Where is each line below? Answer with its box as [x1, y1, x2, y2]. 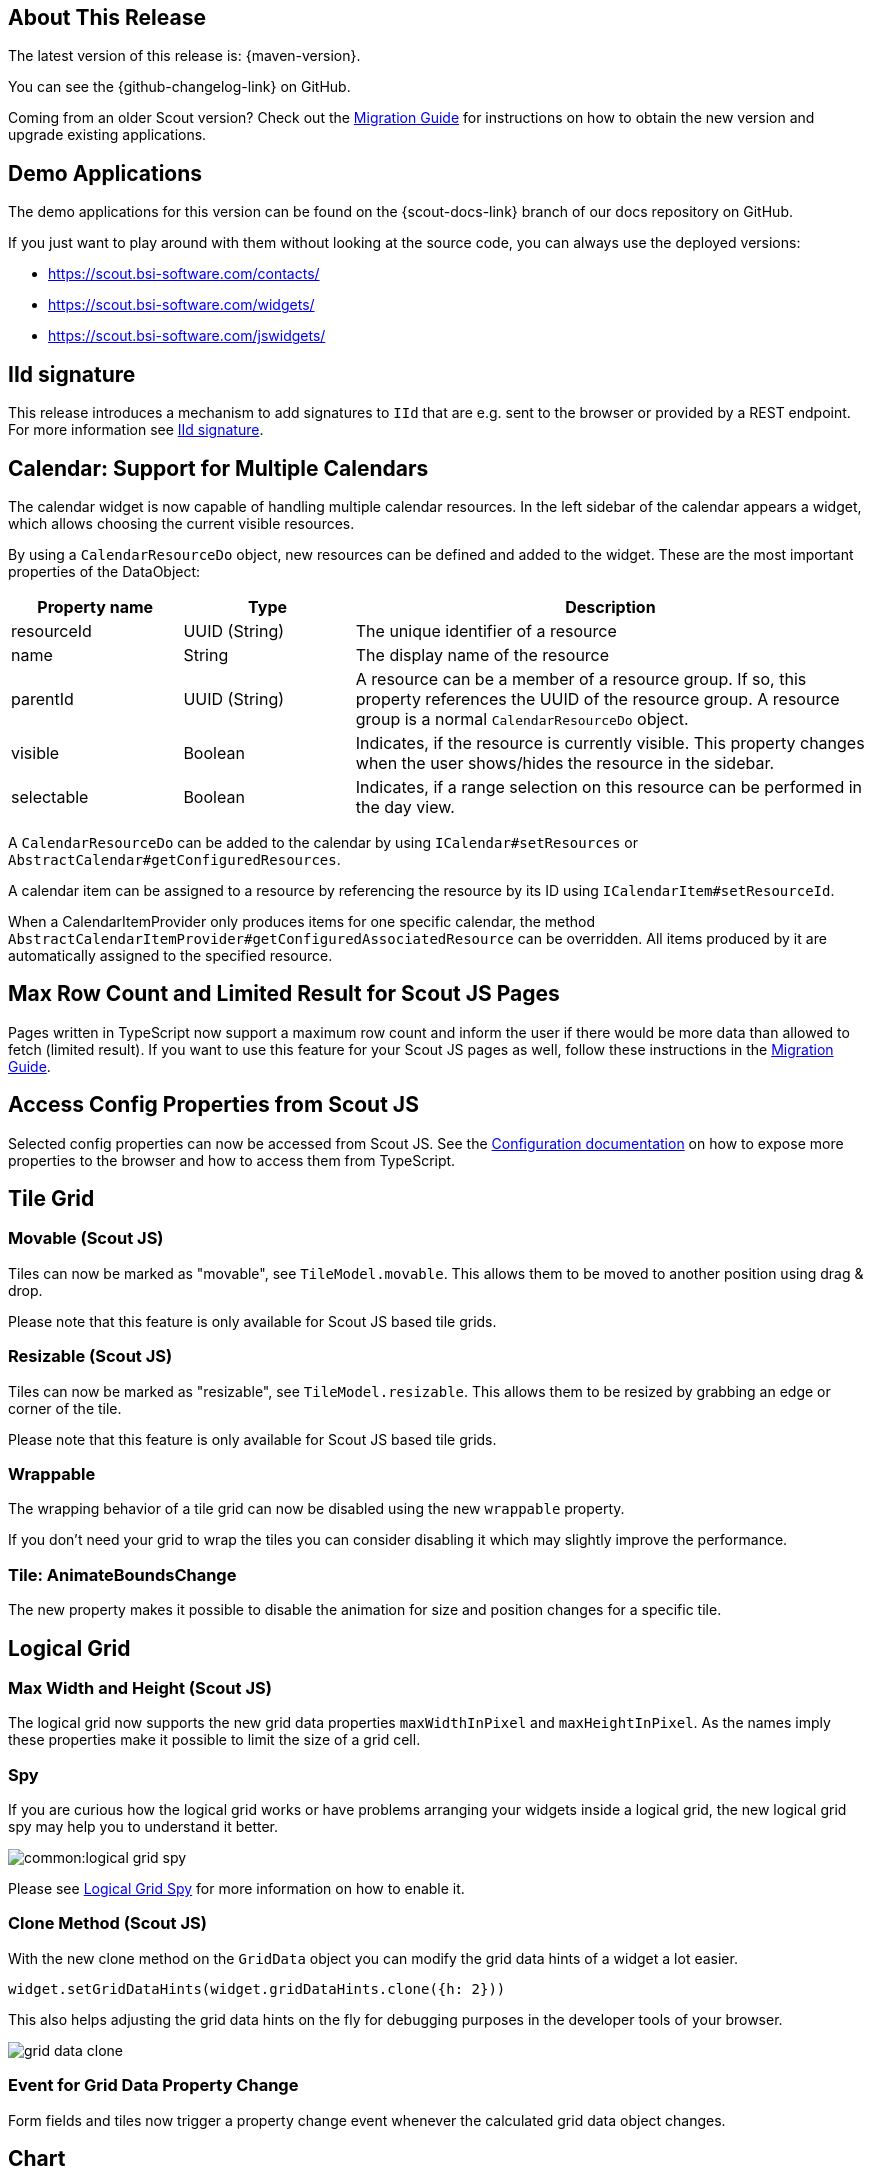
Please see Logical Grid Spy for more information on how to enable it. [8, 1880, 465, 1898]
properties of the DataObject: [8, 562, 201, 580]
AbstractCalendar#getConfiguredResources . [8, 850, 341, 868]
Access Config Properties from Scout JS [8, 1092, 419, 1118]
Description [565, 596, 656, 617]
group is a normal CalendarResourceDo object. [355, 708, 689, 729]
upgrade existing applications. [8, 126, 207, 144]
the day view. [355, 796, 455, 817]
